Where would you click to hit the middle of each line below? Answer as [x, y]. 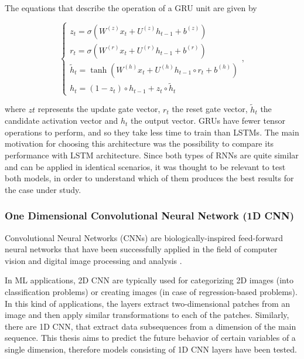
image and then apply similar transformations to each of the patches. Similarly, [147, 315]
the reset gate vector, [210, 109]
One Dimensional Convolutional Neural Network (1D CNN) [149, 216]
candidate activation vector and [62, 121]
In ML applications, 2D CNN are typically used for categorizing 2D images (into [149, 280]
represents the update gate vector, [99, 109]
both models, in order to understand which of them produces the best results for [149, 178]
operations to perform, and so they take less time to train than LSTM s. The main [152, 132]
